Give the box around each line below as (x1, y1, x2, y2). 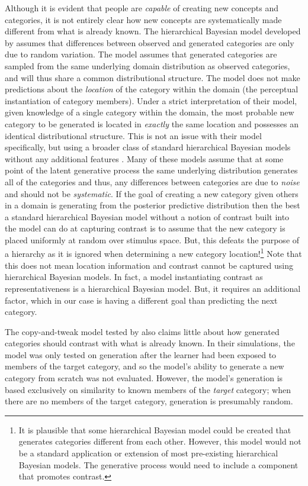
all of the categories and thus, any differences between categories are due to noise (5, 175, 300, 188)
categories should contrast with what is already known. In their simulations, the (5, 337, 295, 349)
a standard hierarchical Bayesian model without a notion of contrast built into (5, 210, 290, 223)
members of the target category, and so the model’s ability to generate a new (5, 360, 284, 372)
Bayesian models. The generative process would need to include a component (18, 458, 299, 471)
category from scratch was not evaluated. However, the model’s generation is (5, 372, 283, 384)
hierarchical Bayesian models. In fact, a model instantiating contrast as (5, 271, 263, 283)
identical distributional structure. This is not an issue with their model (5, 129, 262, 141)
